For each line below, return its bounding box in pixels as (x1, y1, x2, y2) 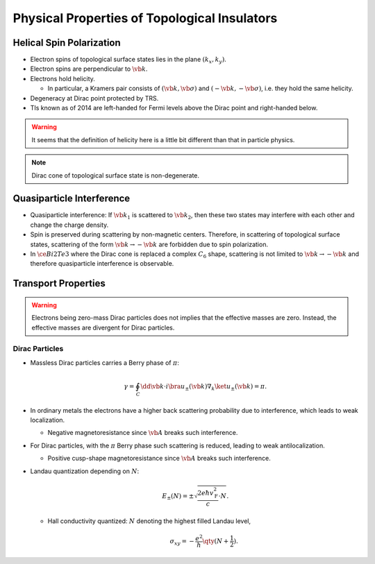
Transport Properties (12, 277, 106, 289)
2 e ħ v (197, 489, 214, 497)
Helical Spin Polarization (12, 37, 121, 49)
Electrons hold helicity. (30, 74, 95, 83)
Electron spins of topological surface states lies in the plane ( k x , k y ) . (30, 55, 227, 65)
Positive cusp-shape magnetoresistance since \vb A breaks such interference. (47, 454, 271, 463)
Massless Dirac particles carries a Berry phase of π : (30, 358, 180, 367)
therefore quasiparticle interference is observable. (30, 259, 174, 268)
